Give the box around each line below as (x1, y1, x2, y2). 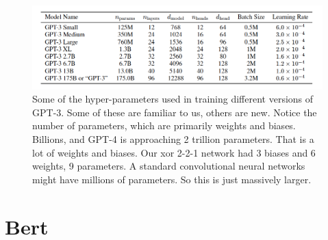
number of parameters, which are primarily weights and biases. (32, 118, 296, 133)
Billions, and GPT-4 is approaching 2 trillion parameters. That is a (32, 131, 314, 146)
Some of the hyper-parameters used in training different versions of (32, 92, 314, 106)
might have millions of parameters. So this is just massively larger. (32, 172, 312, 186)
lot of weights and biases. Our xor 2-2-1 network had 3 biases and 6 (32, 145, 316, 159)
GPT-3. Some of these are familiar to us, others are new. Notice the (32, 105, 317, 119)
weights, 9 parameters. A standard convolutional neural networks (32, 159, 305, 173)
